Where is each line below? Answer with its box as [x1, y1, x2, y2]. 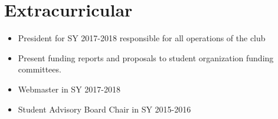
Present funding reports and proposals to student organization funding [18, 51, 274, 64]
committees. [18, 63, 61, 75]
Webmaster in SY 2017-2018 [18, 82, 120, 95]
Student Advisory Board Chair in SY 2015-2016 [18, 103, 191, 115]
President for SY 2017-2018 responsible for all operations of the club [18, 32, 266, 44]
